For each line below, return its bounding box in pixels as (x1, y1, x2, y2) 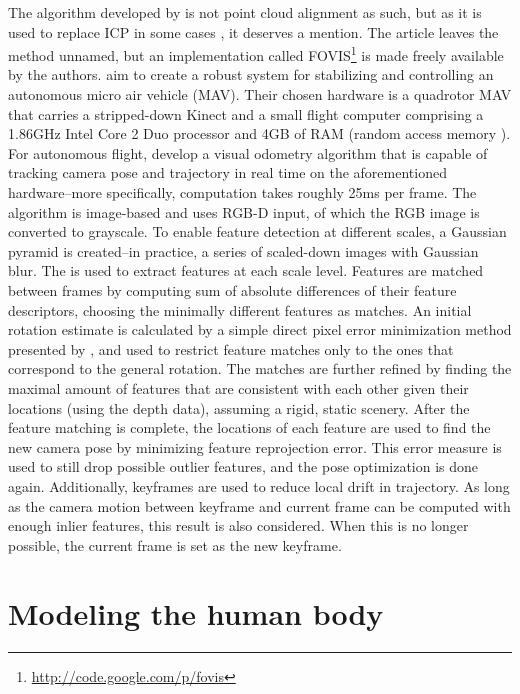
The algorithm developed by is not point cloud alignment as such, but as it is (8, 2, 482, 22)
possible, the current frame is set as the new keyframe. (8, 534, 342, 555)
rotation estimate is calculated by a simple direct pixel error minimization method (8, 319, 512, 340)
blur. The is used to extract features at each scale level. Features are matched (8, 260, 484, 281)
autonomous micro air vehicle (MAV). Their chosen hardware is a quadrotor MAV (8, 84, 512, 105)
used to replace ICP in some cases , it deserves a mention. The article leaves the (8, 21, 499, 42)
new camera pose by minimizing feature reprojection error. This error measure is (8, 436, 502, 457)
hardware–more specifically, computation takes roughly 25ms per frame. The (8, 182, 477, 202)
